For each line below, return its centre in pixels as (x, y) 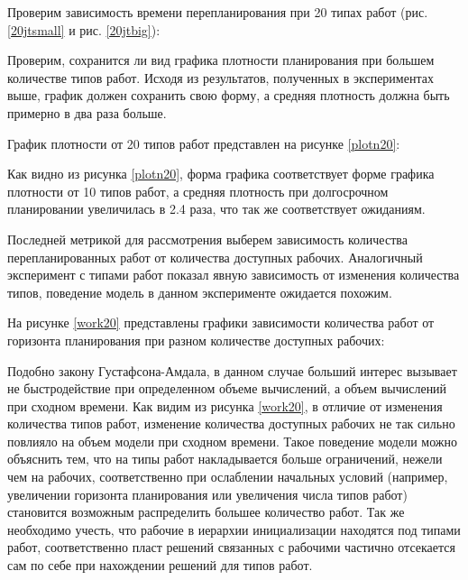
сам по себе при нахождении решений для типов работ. (160, 565)
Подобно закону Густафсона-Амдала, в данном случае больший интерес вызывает (232, 370)
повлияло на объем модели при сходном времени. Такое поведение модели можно (232, 441)
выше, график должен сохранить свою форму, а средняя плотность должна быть (229, 95)
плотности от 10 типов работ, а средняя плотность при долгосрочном (198, 191)
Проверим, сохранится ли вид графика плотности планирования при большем (221, 60)
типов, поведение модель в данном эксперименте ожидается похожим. (200, 292)
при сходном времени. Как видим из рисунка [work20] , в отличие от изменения (225, 405)
